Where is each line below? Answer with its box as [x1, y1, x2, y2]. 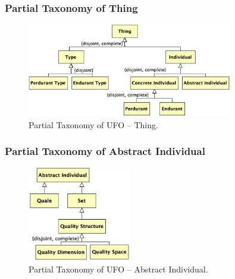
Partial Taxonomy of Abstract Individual [5, 144, 205, 158]
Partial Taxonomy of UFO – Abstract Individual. [29, 263, 208, 275]
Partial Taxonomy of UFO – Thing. [29, 118, 158, 131]
